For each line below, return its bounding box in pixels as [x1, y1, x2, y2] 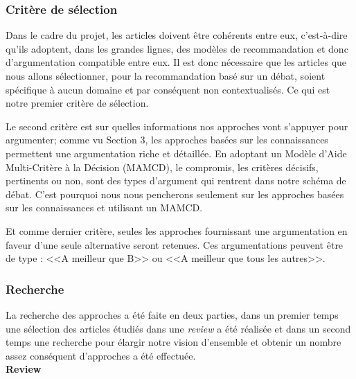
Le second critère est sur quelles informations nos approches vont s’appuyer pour [6, 118, 348, 133]
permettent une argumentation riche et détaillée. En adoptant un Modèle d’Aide [6, 146, 347, 160]
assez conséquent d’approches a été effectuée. [6, 348, 196, 362]
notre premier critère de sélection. [6, 96, 149, 110]
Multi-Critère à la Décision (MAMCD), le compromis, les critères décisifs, [6, 159, 319, 174]
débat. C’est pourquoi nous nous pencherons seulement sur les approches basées [6, 186, 344, 201]
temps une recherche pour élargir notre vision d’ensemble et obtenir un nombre [6, 335, 341, 349]
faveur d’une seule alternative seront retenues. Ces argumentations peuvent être [6, 237, 344, 252]
